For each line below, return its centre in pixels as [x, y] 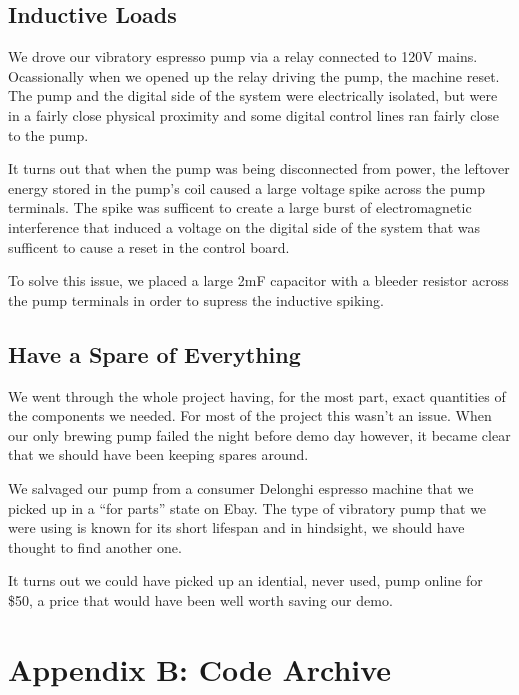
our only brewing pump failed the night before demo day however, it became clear [259, 434]
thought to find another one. [95, 546]
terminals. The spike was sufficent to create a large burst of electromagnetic [240, 207]
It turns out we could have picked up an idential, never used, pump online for [245, 580]
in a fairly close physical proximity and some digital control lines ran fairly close [253, 114]
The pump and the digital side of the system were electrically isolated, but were [253, 95]
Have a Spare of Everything [154, 353]
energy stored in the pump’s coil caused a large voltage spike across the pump [246, 187]
